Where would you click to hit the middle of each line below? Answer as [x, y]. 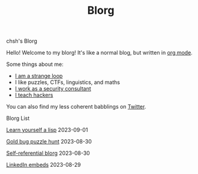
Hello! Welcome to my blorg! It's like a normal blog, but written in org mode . [100, 53]
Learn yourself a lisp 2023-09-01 [47, 130]
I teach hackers [34, 95]
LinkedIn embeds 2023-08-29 [43, 165]
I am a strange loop [39, 76]
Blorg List [18, 118]
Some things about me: [35, 64]
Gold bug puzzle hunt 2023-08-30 [49, 142]
